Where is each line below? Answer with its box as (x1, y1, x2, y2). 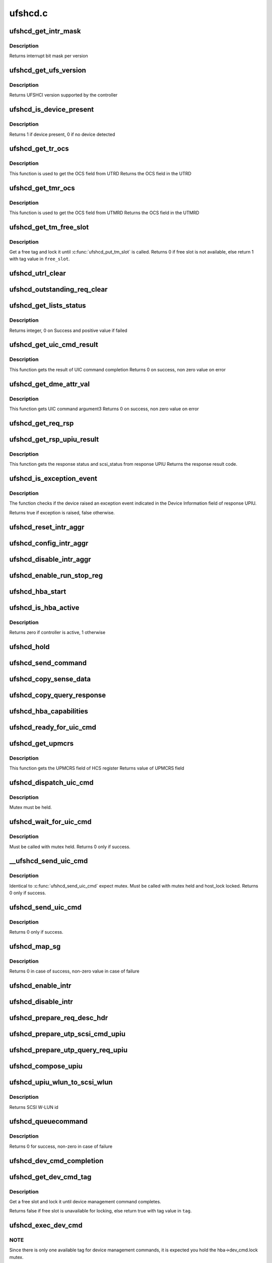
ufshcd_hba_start (9, 587, 66, 596)
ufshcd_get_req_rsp (9, 419, 74, 427)
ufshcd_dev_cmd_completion (9, 1156, 104, 1165)
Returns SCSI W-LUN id (9, 1104, 59, 1110)
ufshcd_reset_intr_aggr (9, 523, 85, 531)
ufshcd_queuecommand (9, 1117, 88, 1126)
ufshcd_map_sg (9, 942, 61, 951)
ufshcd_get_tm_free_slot (9, 223, 89, 231)
